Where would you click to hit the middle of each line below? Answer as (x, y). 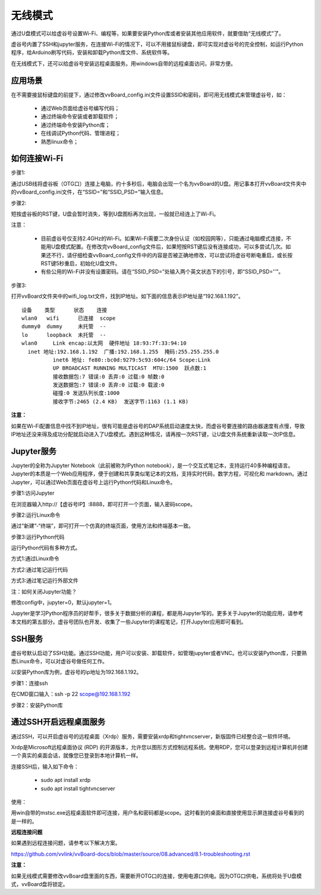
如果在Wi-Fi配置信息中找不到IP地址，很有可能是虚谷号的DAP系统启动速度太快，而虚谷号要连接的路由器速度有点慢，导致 (158, 426)
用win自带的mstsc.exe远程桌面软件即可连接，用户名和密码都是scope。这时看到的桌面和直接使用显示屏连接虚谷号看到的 (158, 813)
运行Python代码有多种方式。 (46, 548)
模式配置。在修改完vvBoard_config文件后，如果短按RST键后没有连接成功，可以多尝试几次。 (173, 247)
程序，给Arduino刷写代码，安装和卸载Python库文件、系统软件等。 (92, 52)
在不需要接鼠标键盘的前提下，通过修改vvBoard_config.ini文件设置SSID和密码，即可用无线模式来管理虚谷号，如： (149, 95)
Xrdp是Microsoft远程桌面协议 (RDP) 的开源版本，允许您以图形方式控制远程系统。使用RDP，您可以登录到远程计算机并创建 (160, 747)
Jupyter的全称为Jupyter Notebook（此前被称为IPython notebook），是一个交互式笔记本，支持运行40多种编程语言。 (152, 465)
